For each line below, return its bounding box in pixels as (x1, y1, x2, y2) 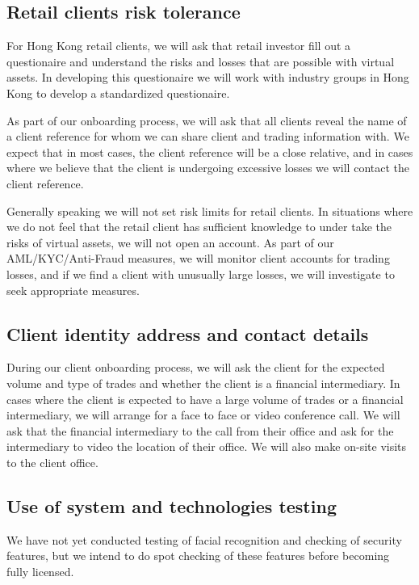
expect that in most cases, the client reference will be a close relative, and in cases (6, 143, 413, 160)
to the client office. (6, 453, 98, 470)
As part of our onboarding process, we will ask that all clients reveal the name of (6, 112, 407, 128)
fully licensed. (6, 562, 74, 579)
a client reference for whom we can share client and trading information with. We (6, 128, 409, 145)
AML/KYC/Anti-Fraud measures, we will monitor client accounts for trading (6, 250, 390, 267)
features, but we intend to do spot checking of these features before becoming (6, 547, 390, 564)
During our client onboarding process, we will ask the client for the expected (6, 359, 385, 376)
